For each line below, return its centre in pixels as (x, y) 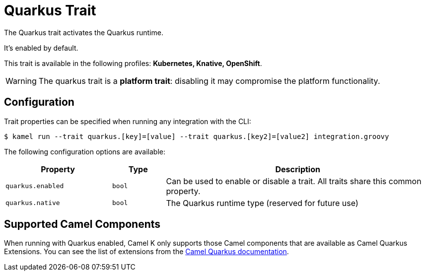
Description (298, 169)
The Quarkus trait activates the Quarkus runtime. (84, 32)
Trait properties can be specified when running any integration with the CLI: (128, 121)
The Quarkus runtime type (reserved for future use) (262, 203)
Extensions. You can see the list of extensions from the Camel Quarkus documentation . (146, 252)
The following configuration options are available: (85, 151)
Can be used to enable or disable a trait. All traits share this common (294, 181)
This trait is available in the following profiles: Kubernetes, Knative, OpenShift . (133, 63)
